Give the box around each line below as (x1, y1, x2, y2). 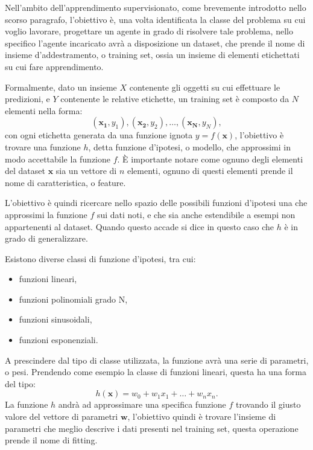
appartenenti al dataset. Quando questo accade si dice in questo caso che (5, 220, 274, 233)
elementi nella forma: (5, 104, 83, 117)
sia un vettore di (55, 164, 117, 177)
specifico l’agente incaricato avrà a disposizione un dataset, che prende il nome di (5, 36, 305, 49)
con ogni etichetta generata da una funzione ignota (5, 129, 193, 141)
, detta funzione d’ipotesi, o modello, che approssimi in (88, 140, 291, 153)
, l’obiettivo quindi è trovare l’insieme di (127, 410, 276, 423)
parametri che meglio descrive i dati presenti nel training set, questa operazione (5, 422, 299, 434)
